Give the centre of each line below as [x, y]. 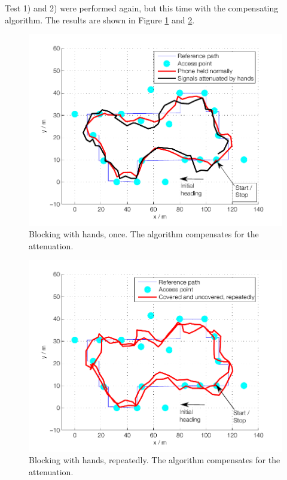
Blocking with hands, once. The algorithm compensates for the [144, 234]
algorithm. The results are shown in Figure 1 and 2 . [100, 19]
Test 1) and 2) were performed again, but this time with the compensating [142, 8]
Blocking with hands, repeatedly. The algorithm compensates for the [155, 460]
